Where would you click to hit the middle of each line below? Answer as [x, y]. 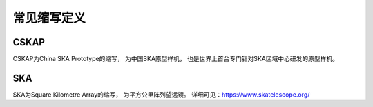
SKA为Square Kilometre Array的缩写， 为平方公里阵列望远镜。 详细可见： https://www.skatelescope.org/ [161, 94]
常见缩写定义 [49, 18]
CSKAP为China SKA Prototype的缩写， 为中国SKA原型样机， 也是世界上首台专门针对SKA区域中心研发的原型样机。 [175, 59]
